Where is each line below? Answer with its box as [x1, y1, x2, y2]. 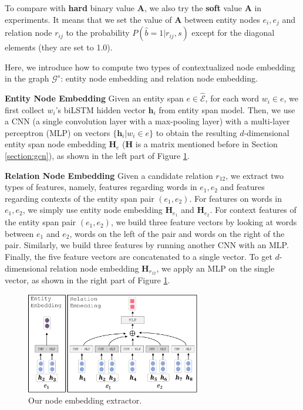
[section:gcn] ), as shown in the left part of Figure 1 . [5, 150, 190, 162]
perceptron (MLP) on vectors [5, 126, 110, 138]
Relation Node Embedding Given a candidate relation [5, 169, 213, 181]
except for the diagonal [191, 26, 275, 39]
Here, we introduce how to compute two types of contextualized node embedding [5, 60, 295, 73]
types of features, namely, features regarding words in [5, 181, 197, 193]
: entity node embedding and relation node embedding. [60, 72, 258, 84]
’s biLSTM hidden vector [55, 103, 146, 116]
